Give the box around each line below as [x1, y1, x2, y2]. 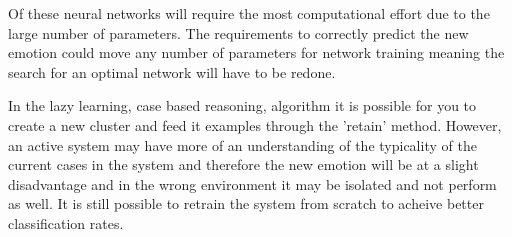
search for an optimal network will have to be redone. [8, 61, 336, 82]
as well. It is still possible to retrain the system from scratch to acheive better [8, 193, 484, 214]
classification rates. [8, 212, 124, 233]
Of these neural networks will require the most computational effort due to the [8, 3, 490, 23]
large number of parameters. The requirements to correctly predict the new [8, 22, 469, 43]
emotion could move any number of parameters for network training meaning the [8, 42, 505, 63]
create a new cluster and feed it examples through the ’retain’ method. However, [8, 114, 502, 135]
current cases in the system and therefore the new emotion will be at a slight [8, 154, 479, 175]
